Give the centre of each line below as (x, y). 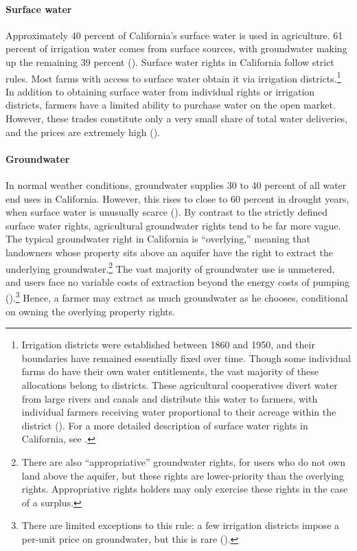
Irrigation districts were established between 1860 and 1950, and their (168, 345)
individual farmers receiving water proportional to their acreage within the (179, 412)
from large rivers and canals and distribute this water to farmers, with (170, 398)
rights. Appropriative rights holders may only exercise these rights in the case (185, 489)
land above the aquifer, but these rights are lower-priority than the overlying (183, 475)
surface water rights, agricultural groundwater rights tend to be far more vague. (173, 225)
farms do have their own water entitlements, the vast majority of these (170, 371)
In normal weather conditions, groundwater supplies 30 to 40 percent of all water (176, 185)
